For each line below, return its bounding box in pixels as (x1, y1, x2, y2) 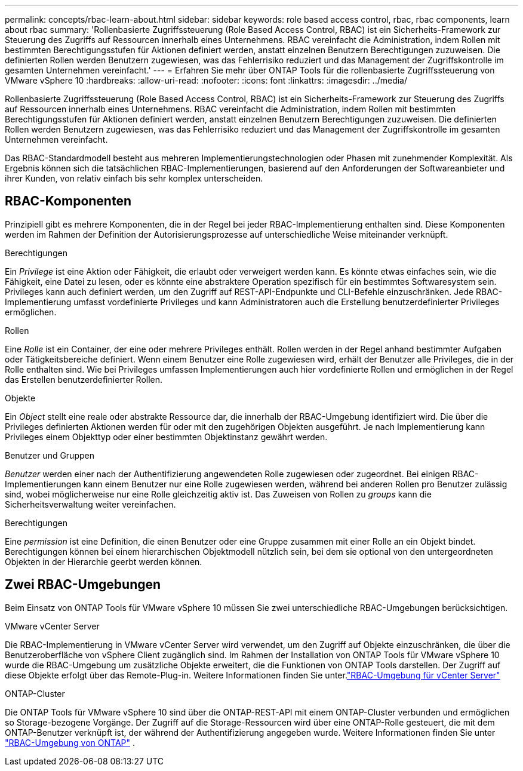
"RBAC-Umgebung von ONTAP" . (5, 737, 136, 748)
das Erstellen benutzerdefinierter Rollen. (5, 374, 163, 385)
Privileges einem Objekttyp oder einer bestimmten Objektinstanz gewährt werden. (5, 431, 328, 442)
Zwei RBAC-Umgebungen (5, 577, 161, 592)
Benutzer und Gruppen (5, 450, 94, 460)
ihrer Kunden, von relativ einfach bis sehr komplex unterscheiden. (5, 173, 263, 183)
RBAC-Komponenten (5, 193, 131, 209)
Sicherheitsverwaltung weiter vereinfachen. (5, 499, 176, 509)
